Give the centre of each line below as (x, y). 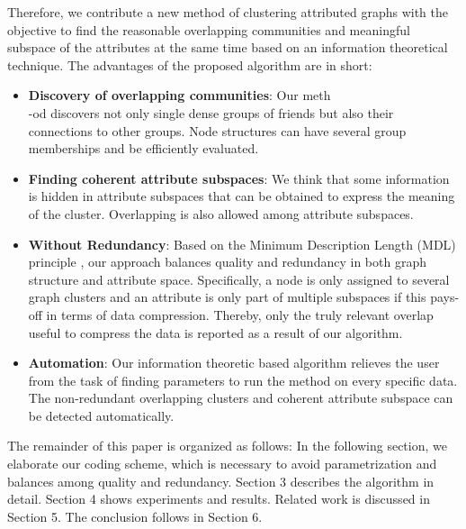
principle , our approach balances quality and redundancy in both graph (227, 262)
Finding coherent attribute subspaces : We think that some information (239, 178)
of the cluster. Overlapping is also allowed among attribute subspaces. (221, 213)
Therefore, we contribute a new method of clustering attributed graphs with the (228, 12)
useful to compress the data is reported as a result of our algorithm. (215, 332)
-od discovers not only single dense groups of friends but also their (211, 112)
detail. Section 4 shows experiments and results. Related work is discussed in (219, 499)
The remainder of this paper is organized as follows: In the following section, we (227, 446)
